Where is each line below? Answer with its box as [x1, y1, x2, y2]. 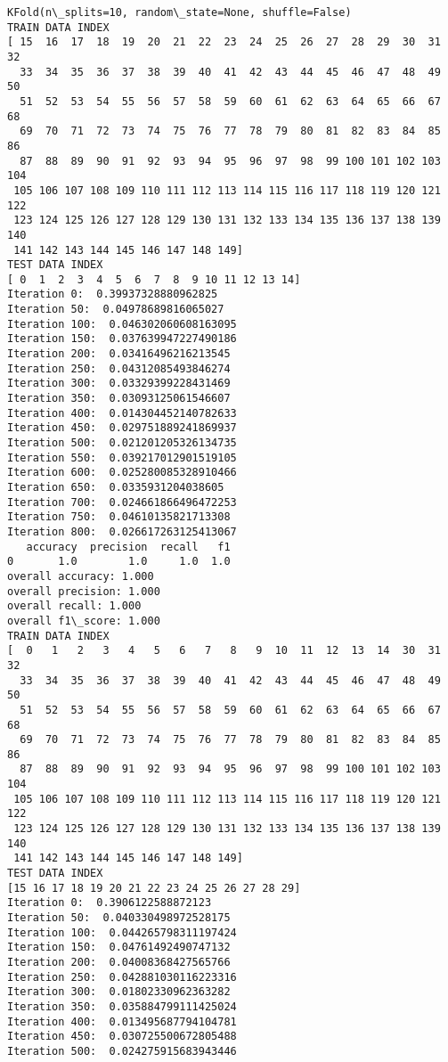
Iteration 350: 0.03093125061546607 [7, 392, 231, 405]
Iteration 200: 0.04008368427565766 [7, 956, 231, 968]
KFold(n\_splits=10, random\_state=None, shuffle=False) [7, 6, 352, 19]
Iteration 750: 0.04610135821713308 [7, 511, 231, 524]
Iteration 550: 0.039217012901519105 [7, 451, 237, 464]
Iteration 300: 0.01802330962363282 [7, 985, 231, 999]
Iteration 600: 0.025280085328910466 [7, 466, 237, 479]
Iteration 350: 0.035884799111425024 [7, 1000, 237, 1013]
